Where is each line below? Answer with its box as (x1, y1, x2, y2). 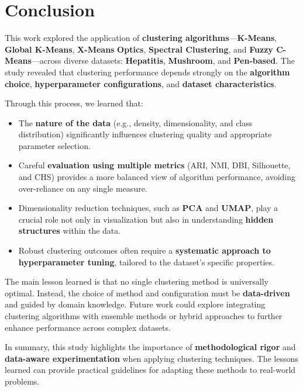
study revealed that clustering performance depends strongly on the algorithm (5, 65, 290, 78)
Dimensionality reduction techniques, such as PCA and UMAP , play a (18, 202, 278, 214)
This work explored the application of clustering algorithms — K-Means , (5, 32, 277, 44)
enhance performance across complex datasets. (5, 321, 171, 333)
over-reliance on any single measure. (18, 182, 147, 194)
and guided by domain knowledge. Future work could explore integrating (5, 298, 266, 310)
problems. (5, 375, 40, 387)
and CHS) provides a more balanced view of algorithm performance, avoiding (18, 171, 295, 183)
